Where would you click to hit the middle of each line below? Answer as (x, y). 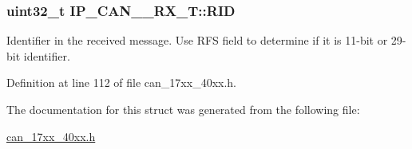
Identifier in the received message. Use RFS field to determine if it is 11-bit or (197, 40)
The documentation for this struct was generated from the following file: (183, 109)
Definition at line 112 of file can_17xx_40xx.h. (122, 82)
